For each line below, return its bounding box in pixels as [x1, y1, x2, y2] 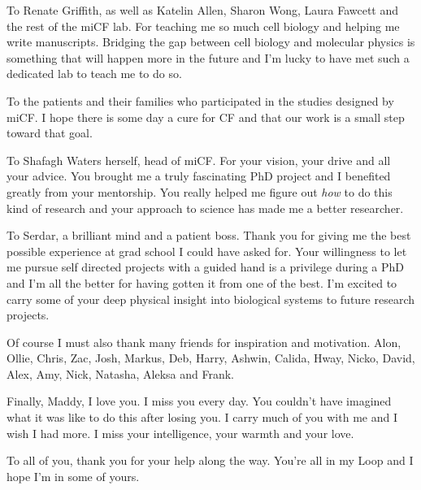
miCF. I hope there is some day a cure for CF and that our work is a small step [7, 108, 405, 125]
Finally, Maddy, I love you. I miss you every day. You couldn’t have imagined [7, 392, 392, 410]
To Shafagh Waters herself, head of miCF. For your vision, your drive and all [7, 151, 391, 168]
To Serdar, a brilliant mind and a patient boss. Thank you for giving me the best [7, 227, 411, 244]
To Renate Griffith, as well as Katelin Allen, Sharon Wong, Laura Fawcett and [7, 2, 399, 18]
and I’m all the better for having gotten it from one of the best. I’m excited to [7, 274, 397, 291]
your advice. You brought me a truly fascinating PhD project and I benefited [7, 167, 391, 184]
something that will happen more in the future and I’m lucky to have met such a [7, 49, 410, 66]
